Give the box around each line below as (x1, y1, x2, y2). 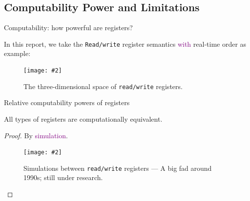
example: (4, 48, 31, 58)
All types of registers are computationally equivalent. (4, 113, 163, 124)
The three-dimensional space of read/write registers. (23, 81, 183, 91)
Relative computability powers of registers (4, 97, 130, 108)
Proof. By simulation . (4, 130, 68, 140)
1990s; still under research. (23, 172, 103, 183)
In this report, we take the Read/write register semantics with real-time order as (4, 38, 247, 49)
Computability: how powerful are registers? (4, 22, 133, 33)
